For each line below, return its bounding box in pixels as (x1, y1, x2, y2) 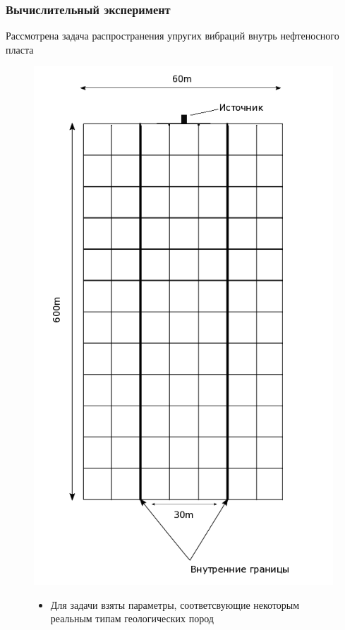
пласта (6, 42, 34, 56)
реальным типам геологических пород (50, 611, 214, 626)
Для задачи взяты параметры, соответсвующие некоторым (50, 597, 300, 612)
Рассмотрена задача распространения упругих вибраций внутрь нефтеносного (6, 28, 339, 43)
